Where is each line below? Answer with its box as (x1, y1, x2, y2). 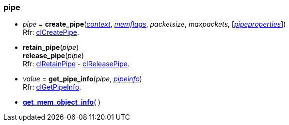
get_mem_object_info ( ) (23, 98, 101, 107)
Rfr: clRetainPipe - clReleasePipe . (23, 60, 129, 68)
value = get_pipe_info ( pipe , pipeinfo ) (23, 75, 142, 83)
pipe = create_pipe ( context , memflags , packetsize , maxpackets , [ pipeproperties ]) (23, 20, 286, 29)
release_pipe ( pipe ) (23, 51, 84, 60)
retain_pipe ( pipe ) (23, 43, 79, 52)
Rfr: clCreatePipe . (23, 28, 79, 37)
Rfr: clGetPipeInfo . (23, 83, 81, 92)
